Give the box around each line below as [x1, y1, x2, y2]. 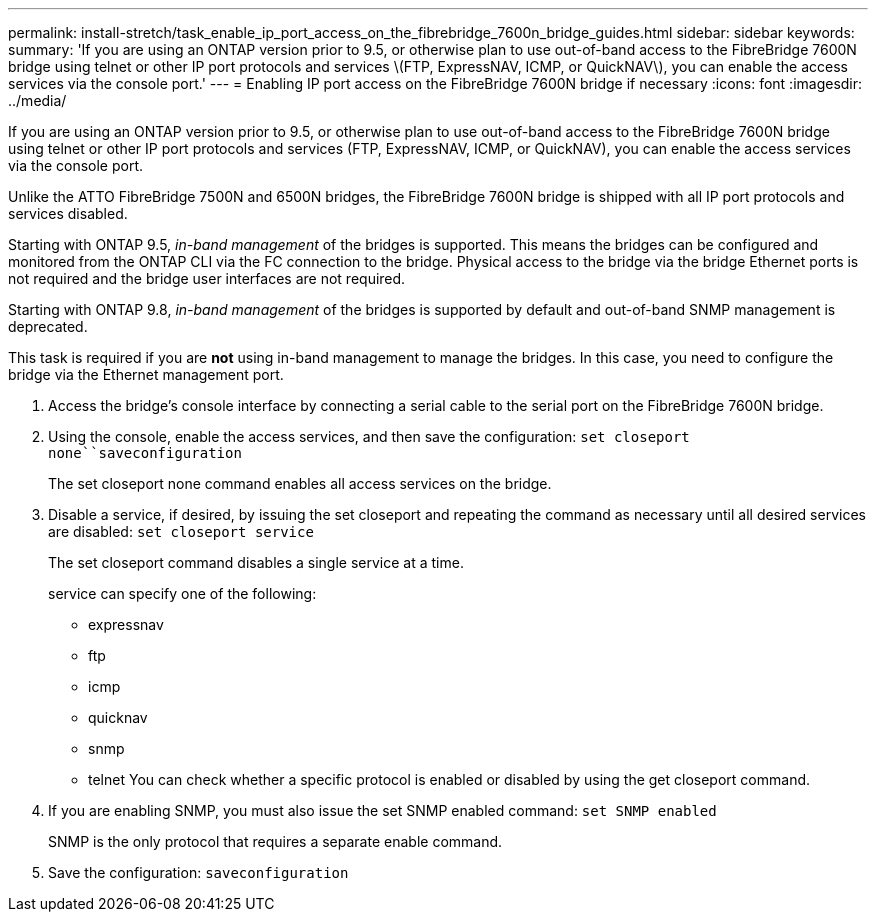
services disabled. [8, 205, 128, 222]
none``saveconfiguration [48, 445, 242, 461]
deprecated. [8, 318, 88, 335]
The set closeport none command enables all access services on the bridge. [48, 475, 552, 492]
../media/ [8, 92, 67, 109]
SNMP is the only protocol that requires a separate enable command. [48, 833, 503, 850]
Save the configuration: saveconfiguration [48, 864, 349, 881]
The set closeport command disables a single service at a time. [48, 554, 464, 571]
